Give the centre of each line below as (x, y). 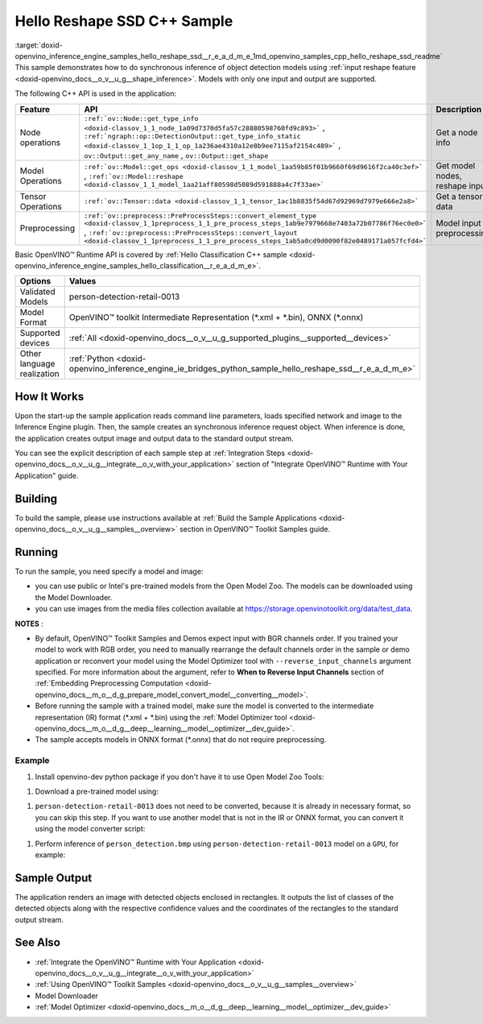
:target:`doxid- (39, 45)
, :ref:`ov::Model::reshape (134, 176)
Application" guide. (47, 475)
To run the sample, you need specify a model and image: (109, 571)
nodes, (449, 176)
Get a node (457, 132)
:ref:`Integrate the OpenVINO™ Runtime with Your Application (136, 962)
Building (36, 498)
